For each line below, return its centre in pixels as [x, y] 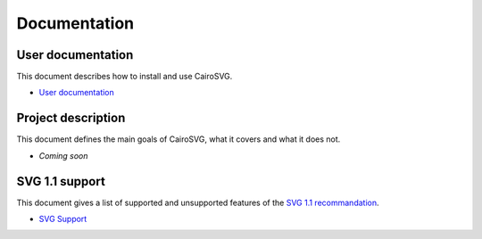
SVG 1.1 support [61, 181]
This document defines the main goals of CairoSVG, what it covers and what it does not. [179, 139]
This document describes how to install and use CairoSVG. [125, 77]
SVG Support [63, 219]
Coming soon [63, 155]
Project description [71, 118]
